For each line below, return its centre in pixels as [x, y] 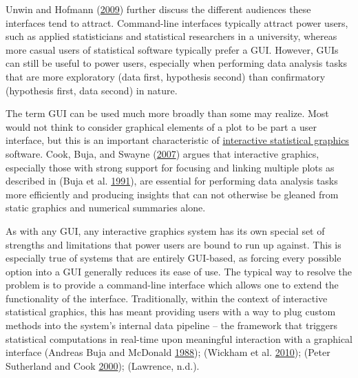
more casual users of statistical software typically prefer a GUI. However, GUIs [172, 49]
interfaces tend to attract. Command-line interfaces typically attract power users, [177, 22]
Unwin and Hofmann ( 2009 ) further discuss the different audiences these [158, 9]
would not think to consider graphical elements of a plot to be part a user [161, 126]
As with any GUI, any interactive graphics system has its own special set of [165, 230]
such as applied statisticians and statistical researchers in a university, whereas [171, 36]
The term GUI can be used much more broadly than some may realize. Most [167, 113]
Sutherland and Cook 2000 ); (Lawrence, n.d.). [103, 365]
